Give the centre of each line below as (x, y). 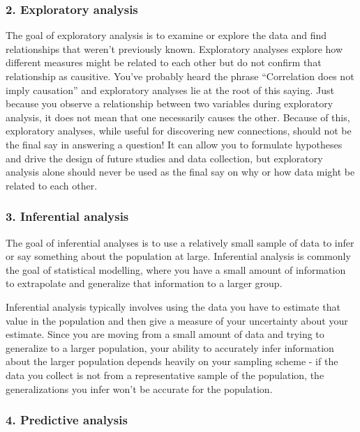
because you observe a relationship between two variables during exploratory (170, 103)
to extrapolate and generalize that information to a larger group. (144, 283)
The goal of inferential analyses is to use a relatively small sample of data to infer (180, 242)
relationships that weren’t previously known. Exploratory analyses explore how (174, 48)
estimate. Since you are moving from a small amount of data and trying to (165, 334)
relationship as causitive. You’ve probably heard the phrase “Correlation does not (180, 76)
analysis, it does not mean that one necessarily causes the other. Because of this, (178, 117)
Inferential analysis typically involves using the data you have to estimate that (173, 306)
